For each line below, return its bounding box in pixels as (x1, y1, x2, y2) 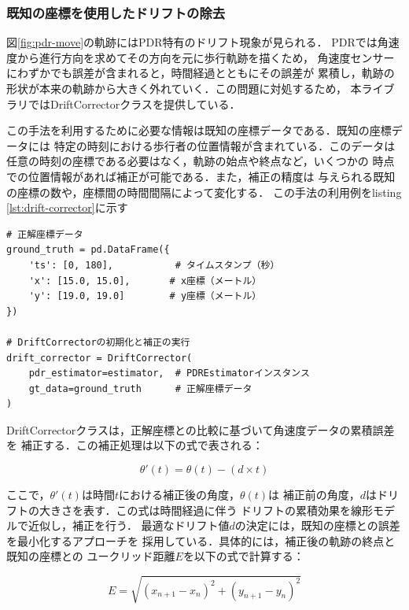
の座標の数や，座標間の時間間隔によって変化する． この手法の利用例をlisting (6, 183, 402, 200)
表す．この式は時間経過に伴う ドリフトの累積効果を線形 (83, 501, 374, 518)
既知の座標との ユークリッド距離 (6, 548, 175, 564)
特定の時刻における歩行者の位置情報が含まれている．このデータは (53, 137, 396, 153)
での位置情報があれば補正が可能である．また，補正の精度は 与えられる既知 (6, 168, 396, 184)
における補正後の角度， (118, 486, 240, 503)
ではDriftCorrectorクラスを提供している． (28, 95, 241, 112)
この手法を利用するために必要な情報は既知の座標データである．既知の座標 (6, 122, 392, 139)
